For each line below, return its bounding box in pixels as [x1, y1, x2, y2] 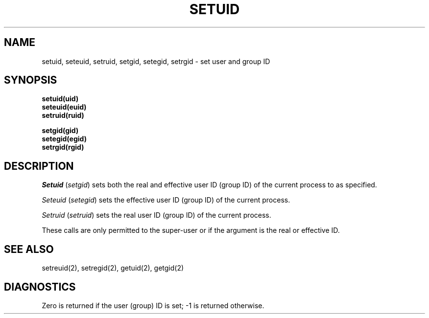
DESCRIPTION [4, 159, 74, 172]
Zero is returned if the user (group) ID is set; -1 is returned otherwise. [42, 301, 264, 310]
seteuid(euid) [42, 103, 87, 112]
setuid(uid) [42, 94, 79, 103]
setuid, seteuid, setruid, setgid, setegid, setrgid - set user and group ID [42, 57, 270, 66]
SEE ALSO [4, 243, 54, 255]
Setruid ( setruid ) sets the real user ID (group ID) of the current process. [42, 211, 271, 220]
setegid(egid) [42, 135, 87, 143]
